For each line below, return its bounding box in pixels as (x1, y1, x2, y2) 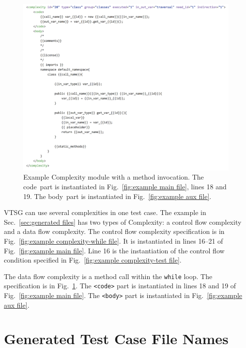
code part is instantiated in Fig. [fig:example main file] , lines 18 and (23, 182, 227, 192)
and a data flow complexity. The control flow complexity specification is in (4, 226, 225, 236)
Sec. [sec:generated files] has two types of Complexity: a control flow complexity (4, 216, 242, 227)
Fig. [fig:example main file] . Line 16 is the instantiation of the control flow (4, 245, 225, 255)
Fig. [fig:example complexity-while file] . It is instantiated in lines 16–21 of (4, 236, 223, 246)
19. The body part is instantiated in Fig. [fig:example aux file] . (23, 191, 212, 201)
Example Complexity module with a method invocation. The (23, 172, 204, 182)
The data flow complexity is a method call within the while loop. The (4, 271, 213, 281)
